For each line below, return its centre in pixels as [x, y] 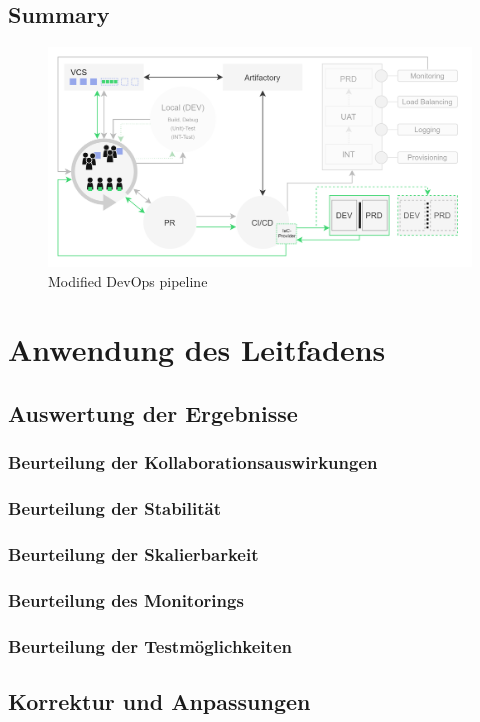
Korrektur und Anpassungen [159, 701]
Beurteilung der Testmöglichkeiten [150, 645]
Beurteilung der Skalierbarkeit [133, 554]
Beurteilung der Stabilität [115, 508]
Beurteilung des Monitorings [126, 599]
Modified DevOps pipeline [128, 280]
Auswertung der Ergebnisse [153, 413]
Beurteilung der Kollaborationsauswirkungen [193, 462]
